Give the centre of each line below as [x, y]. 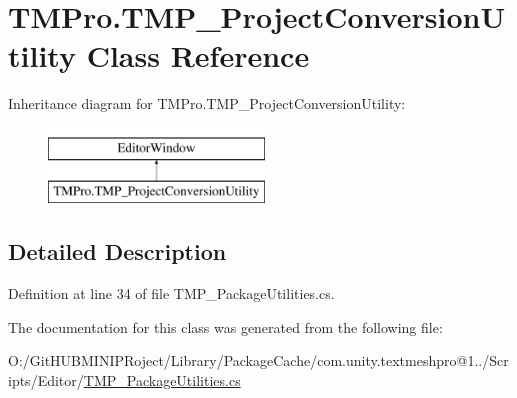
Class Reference [198, 55]
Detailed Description [117, 251]
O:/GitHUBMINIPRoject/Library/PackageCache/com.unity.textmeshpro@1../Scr [258, 360]
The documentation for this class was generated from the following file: [225, 326]
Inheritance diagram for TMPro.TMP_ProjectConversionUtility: [207, 103]
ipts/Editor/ [46, 380]
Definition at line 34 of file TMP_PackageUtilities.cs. [171, 293]
